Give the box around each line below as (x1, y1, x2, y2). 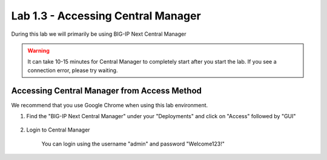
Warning (27, 47, 50, 54)
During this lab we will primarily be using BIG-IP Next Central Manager (11, 30, 187, 38)
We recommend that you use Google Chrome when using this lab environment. (11, 101, 208, 108)
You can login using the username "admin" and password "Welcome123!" (41, 140, 225, 147)
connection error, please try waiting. (27, 67, 118, 74)
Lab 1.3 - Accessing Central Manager (11, 9, 201, 22)
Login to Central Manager (26, 126, 90, 133)
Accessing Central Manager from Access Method (11, 85, 202, 96)
